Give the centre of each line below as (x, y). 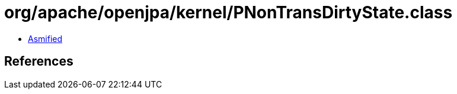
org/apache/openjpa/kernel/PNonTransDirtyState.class (228, 12)
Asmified (45, 38)
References (39, 61)
